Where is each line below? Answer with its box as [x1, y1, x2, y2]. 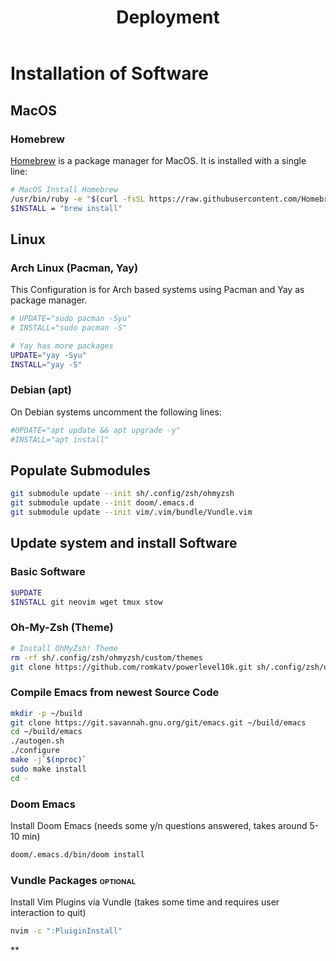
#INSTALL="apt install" [10, 434, 110, 445]
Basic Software [10, 565, 86, 579]
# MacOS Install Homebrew [10, 184, 118, 195]
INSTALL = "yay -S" [10, 359, 83, 370]
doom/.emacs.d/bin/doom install [10, 850, 145, 860]
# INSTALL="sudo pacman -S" [10, 323, 128, 333]
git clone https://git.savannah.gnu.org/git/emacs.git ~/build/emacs [10, 717, 307, 728]
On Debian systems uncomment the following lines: [10, 406, 222, 418]
